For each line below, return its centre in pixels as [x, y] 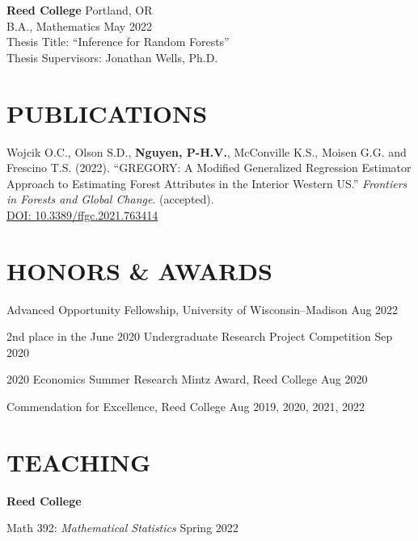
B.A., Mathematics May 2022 [79, 25]
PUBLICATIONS [107, 113]
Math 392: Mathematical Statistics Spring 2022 [122, 528]
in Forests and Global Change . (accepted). [110, 199]
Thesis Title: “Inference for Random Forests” [118, 42]
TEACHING [79, 461]
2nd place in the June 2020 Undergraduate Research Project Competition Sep [200, 336]
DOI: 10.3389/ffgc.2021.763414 [82, 214]
